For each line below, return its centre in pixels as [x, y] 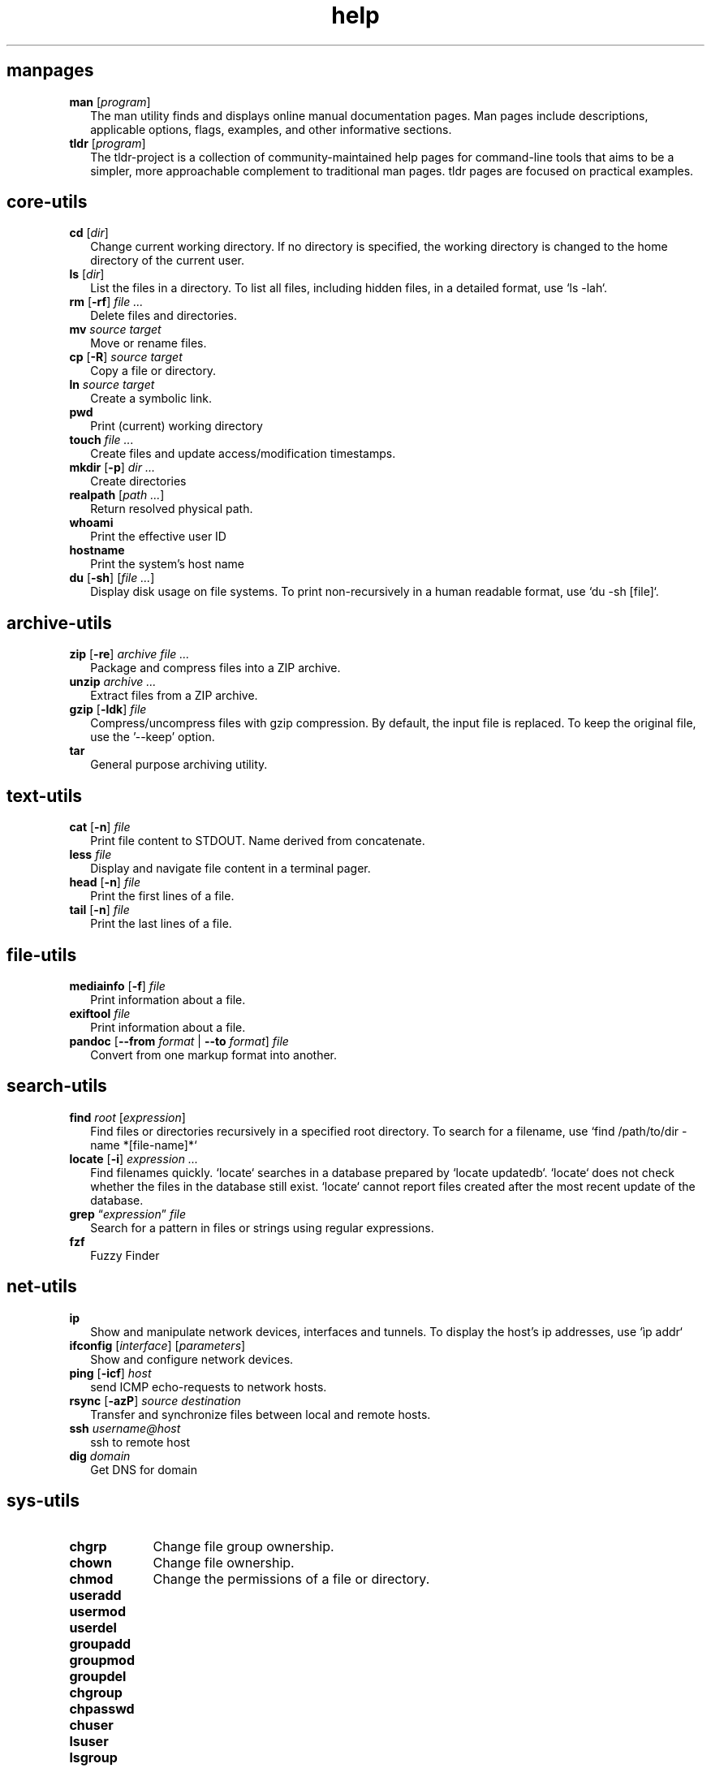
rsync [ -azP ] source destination [155, 1400]
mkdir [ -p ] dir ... [112, 468]
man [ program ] [110, 101]
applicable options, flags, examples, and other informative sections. [271, 129]
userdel [93, 1627]
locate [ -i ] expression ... [134, 1158]
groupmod [102, 1660]
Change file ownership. [224, 1562]
